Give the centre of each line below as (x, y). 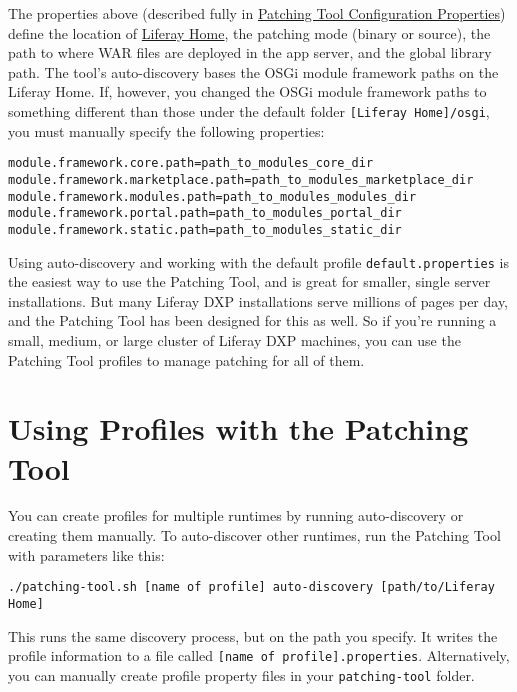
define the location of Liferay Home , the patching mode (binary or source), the (249, 32)
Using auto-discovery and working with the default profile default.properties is (259, 261)
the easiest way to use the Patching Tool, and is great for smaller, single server (249, 281)
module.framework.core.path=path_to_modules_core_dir (191, 163)
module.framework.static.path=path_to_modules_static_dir (205, 229)
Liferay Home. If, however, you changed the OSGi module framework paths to (247, 91)
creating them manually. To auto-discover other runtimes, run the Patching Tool (254, 535)
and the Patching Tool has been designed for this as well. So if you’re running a (252, 320)
